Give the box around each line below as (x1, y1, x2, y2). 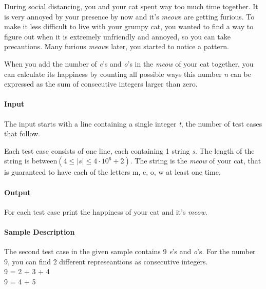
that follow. (4, 128, 41, 139)
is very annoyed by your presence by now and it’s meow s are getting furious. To (4, 11, 255, 22)
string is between (4, 155, 58, 166)
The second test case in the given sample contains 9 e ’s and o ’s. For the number (4, 246, 256, 257)
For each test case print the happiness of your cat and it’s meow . (4, 206, 207, 217)
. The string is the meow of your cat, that (130, 155, 261, 166)
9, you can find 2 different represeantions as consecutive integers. (4, 256, 208, 266)
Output (4, 187, 31, 197)
